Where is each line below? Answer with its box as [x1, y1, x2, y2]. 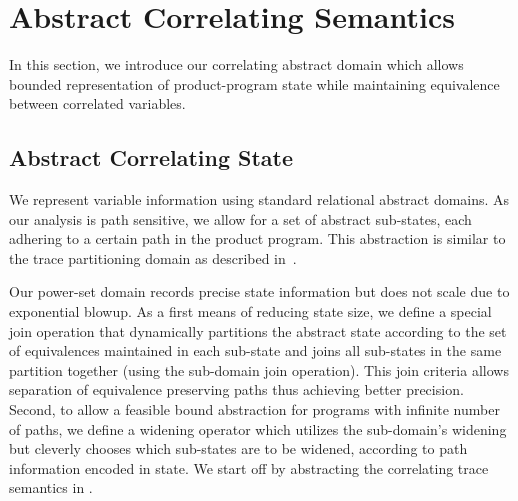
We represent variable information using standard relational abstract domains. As [9, 189, 510, 210]
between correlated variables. [9, 93, 186, 114]
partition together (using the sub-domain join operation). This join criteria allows [9, 359, 509, 380]
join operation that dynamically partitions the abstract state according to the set [9, 320, 507, 341]
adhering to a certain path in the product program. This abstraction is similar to [9, 228, 506, 249]
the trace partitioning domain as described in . [9, 247, 297, 268]
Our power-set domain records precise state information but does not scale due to [9, 281, 510, 302]
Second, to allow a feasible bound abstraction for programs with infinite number [9, 399, 500, 420]
